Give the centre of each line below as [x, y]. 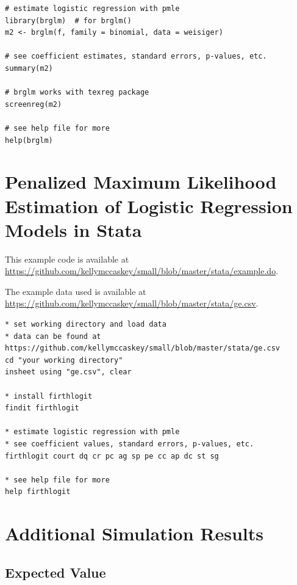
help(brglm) [29, 140]
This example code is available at [67, 259]
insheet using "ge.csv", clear [68, 372]
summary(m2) [29, 68]
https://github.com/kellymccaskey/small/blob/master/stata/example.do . [142, 271]
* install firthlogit [49, 396]
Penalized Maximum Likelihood [141, 182]
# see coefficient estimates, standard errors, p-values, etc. [136, 56]
